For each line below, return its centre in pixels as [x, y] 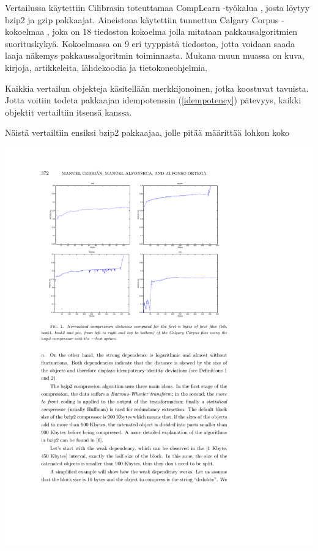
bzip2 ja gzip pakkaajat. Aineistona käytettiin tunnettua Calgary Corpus [142, 19]
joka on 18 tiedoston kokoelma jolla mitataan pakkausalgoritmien [175, 31]
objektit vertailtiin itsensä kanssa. [68, 112]
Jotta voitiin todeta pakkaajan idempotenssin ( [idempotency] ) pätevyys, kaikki [153, 100]
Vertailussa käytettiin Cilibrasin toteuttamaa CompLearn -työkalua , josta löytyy [157, 7]
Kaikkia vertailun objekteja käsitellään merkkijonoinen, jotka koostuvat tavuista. [157, 88]
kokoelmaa [25, 31]
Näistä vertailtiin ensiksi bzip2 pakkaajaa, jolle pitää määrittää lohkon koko [147, 132]
